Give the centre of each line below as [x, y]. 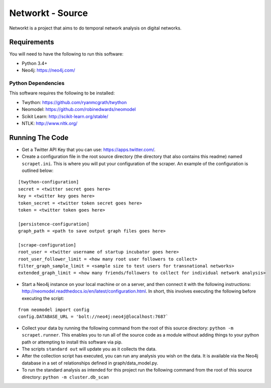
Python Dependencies [37, 83]
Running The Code [39, 137]
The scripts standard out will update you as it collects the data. [89, 349]
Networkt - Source [48, 13]
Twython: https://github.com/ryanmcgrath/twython [74, 102]
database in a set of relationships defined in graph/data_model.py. [90, 363]
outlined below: [37, 170]
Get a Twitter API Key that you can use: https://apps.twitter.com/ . [89, 149]
